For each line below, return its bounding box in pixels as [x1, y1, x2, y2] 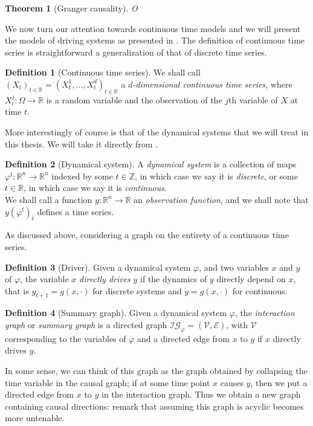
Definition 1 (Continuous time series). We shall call [5, 66, 201, 79]
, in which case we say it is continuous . [24, 181, 167, 194]
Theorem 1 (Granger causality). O [5, 2, 138, 14]
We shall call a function [5, 193, 92, 205]
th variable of [228, 93, 278, 106]
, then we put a [250, 376, 308, 389]
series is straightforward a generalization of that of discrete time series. [5, 45, 267, 58]
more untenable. [5, 411, 65, 424]
